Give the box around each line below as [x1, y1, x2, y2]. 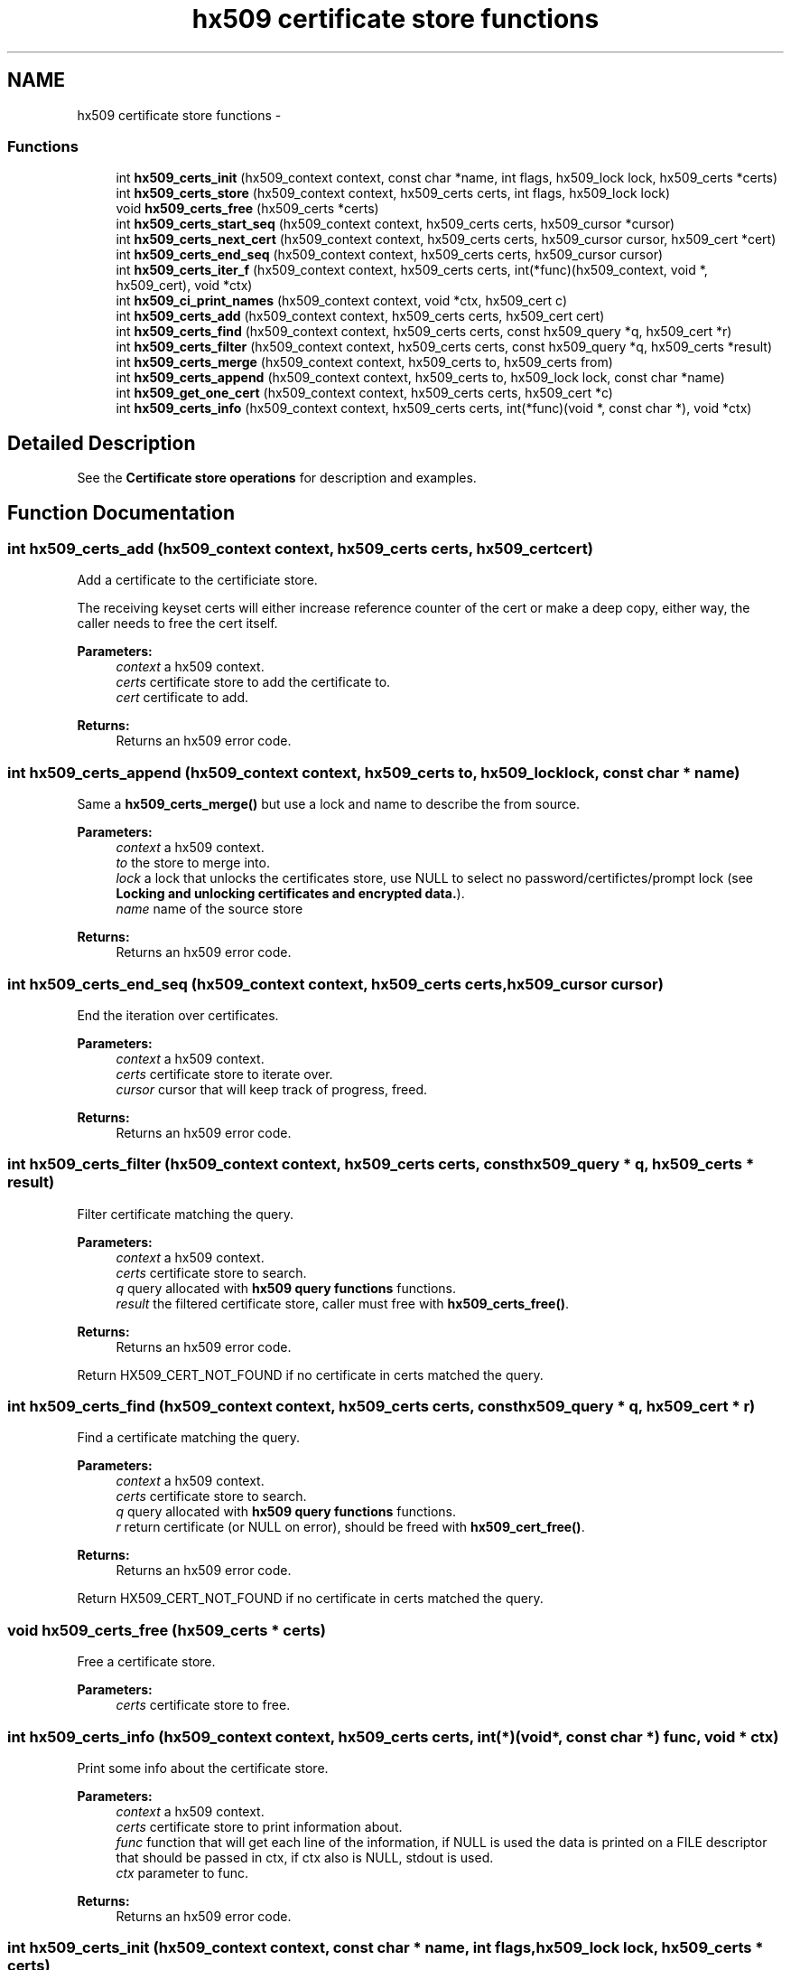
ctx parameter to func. [116, 1864, 249, 1881]
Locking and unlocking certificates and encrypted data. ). [116, 886, 465, 902]
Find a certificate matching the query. [77, 1430, 301, 1446]
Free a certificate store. [77, 1654, 216, 1670]
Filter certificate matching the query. [77, 1205, 293, 1222]
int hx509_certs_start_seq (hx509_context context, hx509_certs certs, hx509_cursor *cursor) [116, 216, 675, 232]
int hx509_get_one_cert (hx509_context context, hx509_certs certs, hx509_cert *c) [116, 385, 613, 401]
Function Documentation [7, 501, 235, 524]
